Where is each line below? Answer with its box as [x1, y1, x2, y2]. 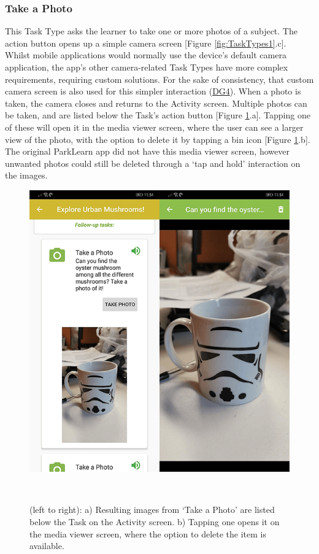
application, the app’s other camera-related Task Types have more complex [5, 61, 288, 73]
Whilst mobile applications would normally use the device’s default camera [5, 48, 286, 61]
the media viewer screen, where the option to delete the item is [29, 527, 266, 540]
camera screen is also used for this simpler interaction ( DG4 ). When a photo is [5, 85, 301, 98]
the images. [5, 169, 48, 182]
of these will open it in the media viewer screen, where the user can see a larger [5, 120, 304, 133]
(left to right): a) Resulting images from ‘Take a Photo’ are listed [29, 503, 275, 516]
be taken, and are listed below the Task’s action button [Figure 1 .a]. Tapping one [5, 109, 310, 121]
